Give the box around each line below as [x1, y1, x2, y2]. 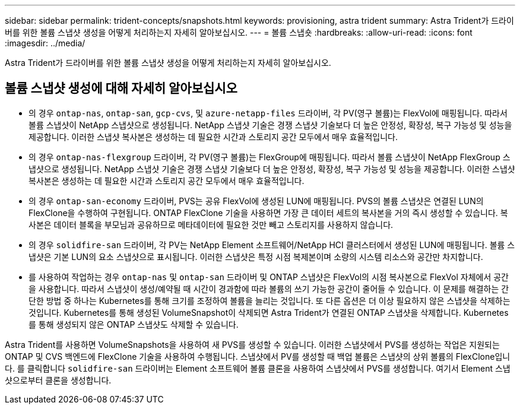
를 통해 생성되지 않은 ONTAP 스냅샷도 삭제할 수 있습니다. [28, 319, 239, 329]
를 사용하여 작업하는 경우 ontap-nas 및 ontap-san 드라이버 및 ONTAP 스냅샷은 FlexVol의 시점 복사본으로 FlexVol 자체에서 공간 [28, 271, 509, 282]
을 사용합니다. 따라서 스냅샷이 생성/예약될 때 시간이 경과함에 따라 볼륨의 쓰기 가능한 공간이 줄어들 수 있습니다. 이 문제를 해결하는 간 [28, 283, 509, 294]
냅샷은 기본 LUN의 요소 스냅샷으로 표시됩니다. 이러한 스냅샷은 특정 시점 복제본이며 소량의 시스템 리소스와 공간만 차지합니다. [28, 251, 483, 262]
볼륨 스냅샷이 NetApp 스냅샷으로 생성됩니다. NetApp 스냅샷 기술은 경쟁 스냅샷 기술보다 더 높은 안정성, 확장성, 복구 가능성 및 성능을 [28, 119, 512, 130]
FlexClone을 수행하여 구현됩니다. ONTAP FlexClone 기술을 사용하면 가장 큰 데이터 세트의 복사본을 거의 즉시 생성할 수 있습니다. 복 [28, 207, 508, 218]
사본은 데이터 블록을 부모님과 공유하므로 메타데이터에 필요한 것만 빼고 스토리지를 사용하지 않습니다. [28, 219, 394, 230]
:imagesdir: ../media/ [5, 38, 85, 48]
